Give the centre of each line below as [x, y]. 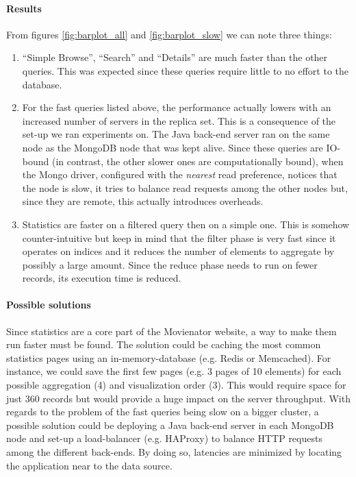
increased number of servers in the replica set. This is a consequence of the [179, 120]
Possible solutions [49, 305]
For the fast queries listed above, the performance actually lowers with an [177, 107]
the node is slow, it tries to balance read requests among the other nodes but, [185, 187]
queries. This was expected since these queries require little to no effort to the [185, 70]
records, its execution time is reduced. [102, 278]
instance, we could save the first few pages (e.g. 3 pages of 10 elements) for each [174, 371]
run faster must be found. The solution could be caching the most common [164, 344]
